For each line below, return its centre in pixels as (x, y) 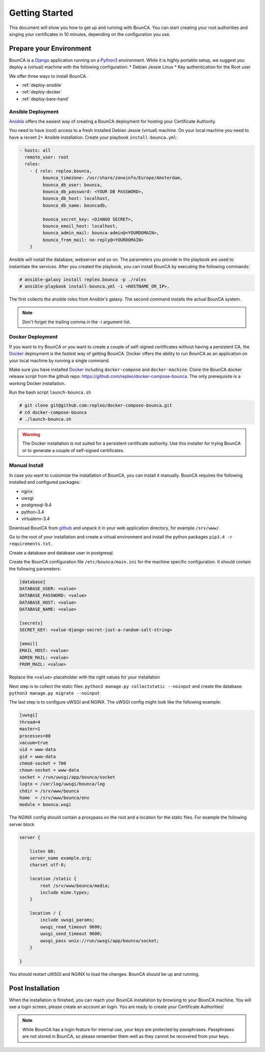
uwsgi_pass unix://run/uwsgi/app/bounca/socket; (100, 941)
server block (22, 824)
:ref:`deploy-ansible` (42, 85)
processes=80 (35, 736)
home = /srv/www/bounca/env (54, 798)
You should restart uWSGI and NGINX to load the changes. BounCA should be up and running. (104, 974)
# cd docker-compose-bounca (53, 412)
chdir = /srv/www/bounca (49, 791)
